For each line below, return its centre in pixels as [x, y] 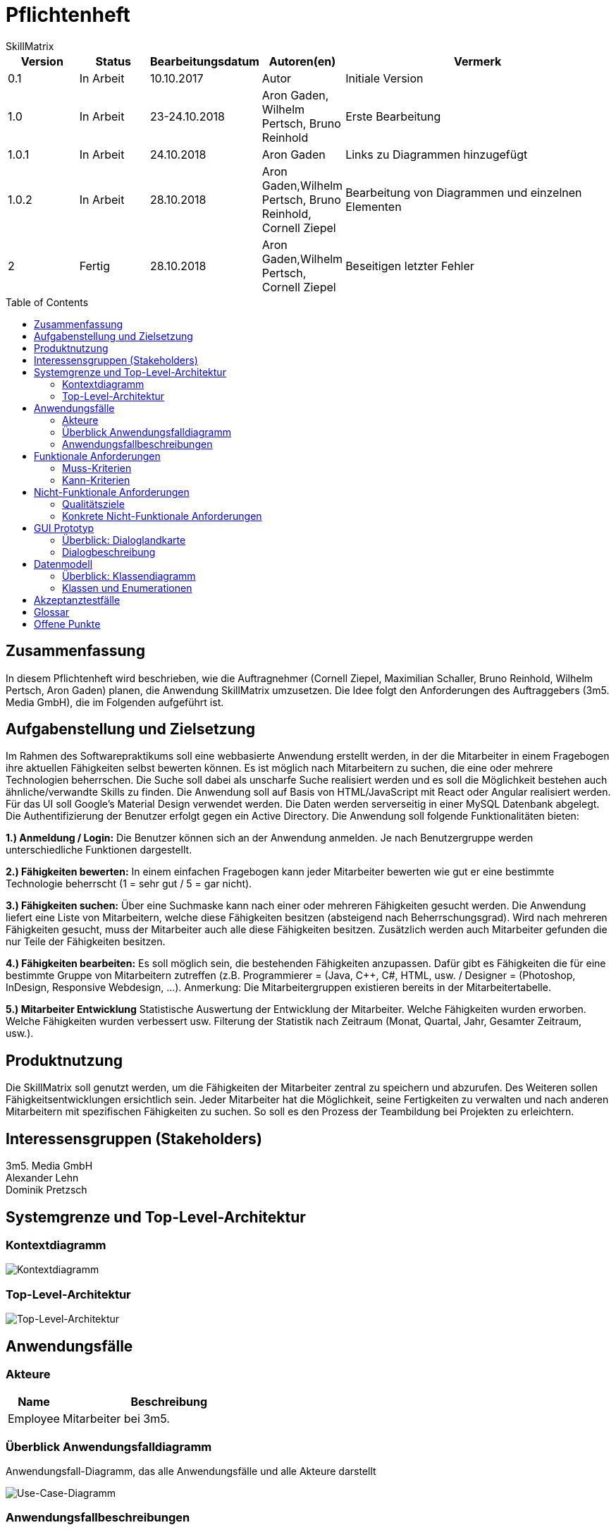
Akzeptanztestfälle [77, 600]
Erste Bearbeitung [393, 116]
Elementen [374, 206]
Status [113, 61]
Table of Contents [47, 302]
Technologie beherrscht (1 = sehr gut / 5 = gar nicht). [129, 884]
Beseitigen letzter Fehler [410, 266]
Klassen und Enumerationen [127, 588]
